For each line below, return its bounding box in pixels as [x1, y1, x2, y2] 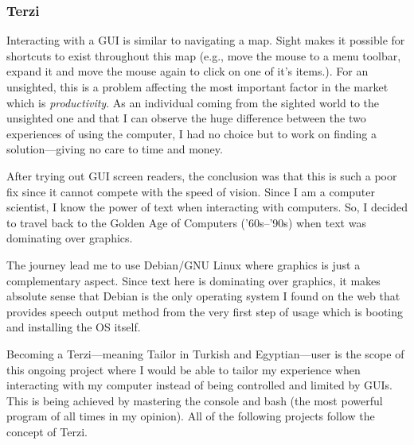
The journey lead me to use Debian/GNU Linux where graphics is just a [6, 256, 361, 273]
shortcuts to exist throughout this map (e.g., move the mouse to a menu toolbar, [6, 47, 401, 64]
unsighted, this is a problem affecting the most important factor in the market [6, 79, 389, 95]
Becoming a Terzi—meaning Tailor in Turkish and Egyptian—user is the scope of [6, 345, 404, 362]
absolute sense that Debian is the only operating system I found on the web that [6, 288, 400, 304]
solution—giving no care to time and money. [6, 141, 223, 157]
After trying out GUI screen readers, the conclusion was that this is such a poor [6, 167, 397, 184]
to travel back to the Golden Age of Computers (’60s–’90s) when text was [6, 214, 366, 230]
